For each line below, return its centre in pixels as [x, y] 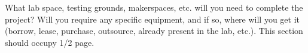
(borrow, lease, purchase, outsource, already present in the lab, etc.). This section [154, 31]
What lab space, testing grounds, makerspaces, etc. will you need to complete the [154, 7]
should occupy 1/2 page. [50, 42]
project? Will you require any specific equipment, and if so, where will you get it [153, 19]
